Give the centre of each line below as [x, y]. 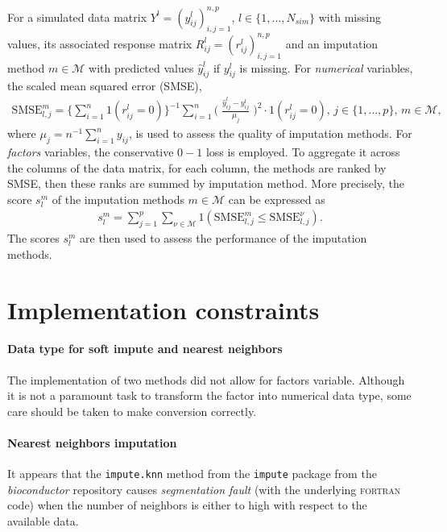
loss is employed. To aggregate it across [303, 152]
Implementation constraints [163, 309]
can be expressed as [277, 199]
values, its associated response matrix [100, 43]
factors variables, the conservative [91, 152]
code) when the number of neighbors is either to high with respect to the [187, 505]
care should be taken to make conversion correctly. [132, 411]
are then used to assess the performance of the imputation [223, 238]
